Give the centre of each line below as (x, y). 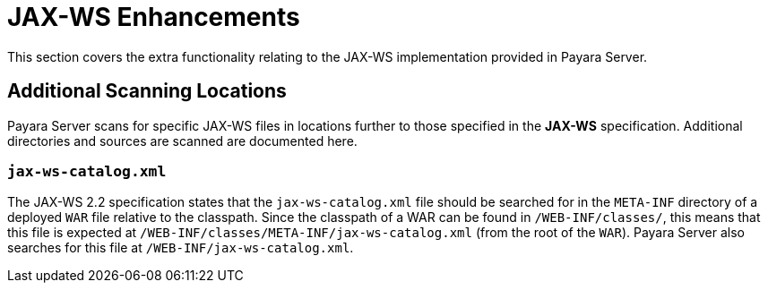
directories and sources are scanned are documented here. (182, 141)
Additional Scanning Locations (147, 91)
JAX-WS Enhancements (154, 17)
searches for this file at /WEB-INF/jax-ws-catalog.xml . (181, 248)
